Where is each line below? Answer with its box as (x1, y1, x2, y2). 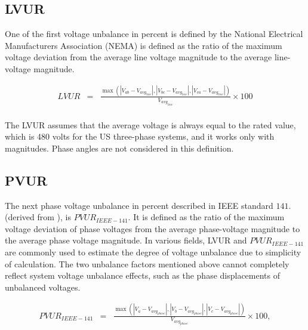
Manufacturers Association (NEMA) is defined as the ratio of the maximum (5, 39, 282, 51)
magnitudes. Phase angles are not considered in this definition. (5, 141, 234, 154)
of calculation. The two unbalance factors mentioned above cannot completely (5, 257, 289, 270)
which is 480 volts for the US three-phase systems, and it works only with (5, 130, 275, 143)
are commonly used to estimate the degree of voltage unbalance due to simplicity (5, 245, 301, 258)
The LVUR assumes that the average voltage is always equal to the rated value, (5, 118, 296, 131)
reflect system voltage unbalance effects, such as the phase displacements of (5, 269, 281, 282)
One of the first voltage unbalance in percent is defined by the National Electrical (5, 27, 303, 40)
